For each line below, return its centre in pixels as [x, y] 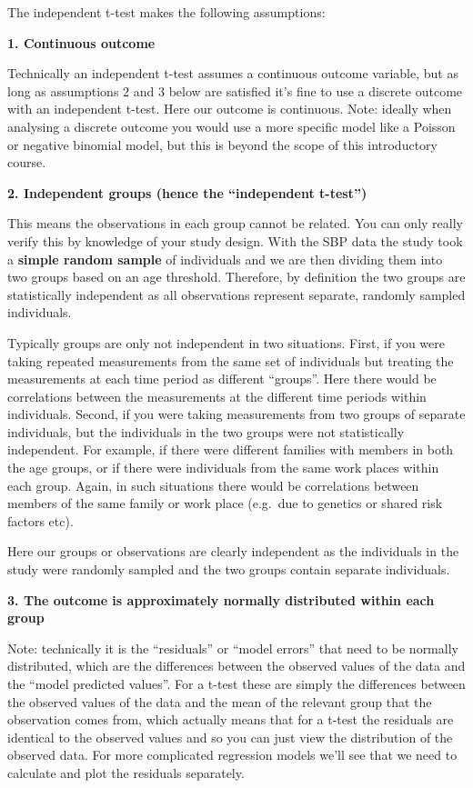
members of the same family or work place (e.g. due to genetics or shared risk [225, 503]
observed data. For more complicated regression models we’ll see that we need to [232, 755]
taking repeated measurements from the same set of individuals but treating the [231, 360]
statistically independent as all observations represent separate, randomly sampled [236, 294]
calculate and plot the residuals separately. [126, 772]
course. [27, 162]
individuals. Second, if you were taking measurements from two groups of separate [236, 414]
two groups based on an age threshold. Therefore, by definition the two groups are [236, 277]
